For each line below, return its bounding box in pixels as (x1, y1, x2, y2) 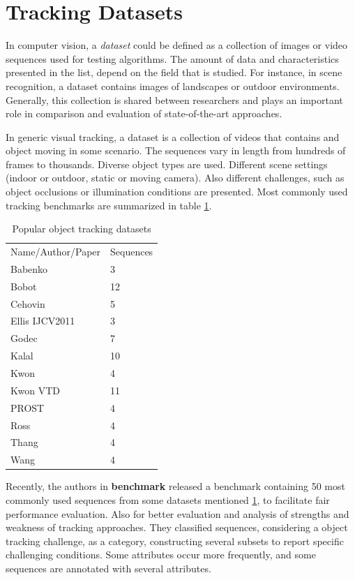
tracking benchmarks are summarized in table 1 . (6, 198, 212, 212)
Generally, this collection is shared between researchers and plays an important (6, 92, 343, 107)
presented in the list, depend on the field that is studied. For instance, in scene (6, 65, 342, 80)
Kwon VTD (10, 382, 60, 397)
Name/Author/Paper (10, 244, 101, 259)
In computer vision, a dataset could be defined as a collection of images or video (6, 38, 348, 52)
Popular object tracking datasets (12, 221, 151, 236)
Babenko (10, 261, 48, 276)
